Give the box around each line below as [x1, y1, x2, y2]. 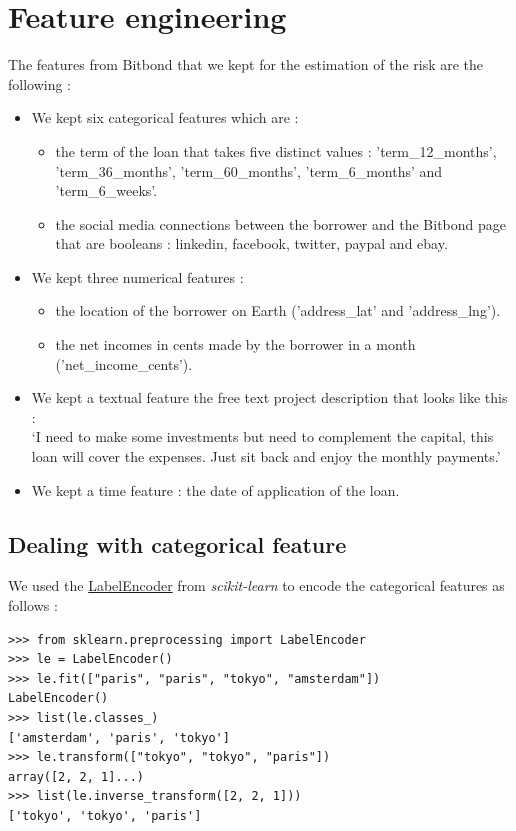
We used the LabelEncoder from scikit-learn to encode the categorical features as [8, 575, 505, 596]
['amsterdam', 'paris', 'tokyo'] [8, 730, 230, 745]
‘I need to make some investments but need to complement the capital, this [31, 426, 494, 447]
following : [8, 73, 72, 94]
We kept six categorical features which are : [31, 107, 299, 128]
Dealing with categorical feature [8, 528, 347, 559]
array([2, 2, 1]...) [8, 769, 145, 784]
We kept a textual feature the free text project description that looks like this [31, 387, 508, 408]
